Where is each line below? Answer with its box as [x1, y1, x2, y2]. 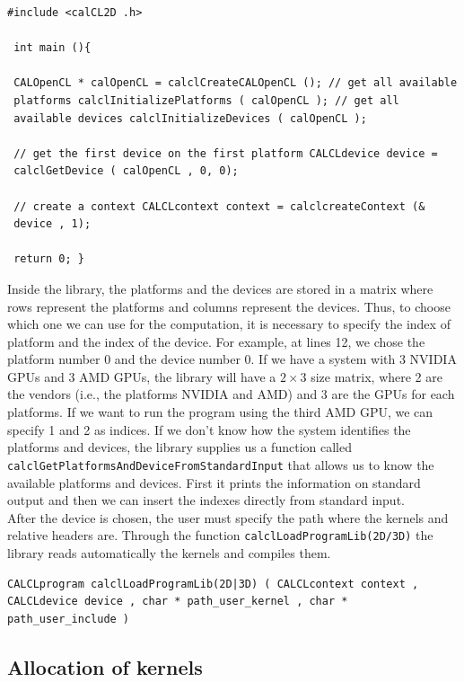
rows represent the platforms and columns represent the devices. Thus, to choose [7, 297, 451, 315]
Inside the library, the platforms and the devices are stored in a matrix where [7, 279, 433, 297]
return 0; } [13, 252, 84, 266]
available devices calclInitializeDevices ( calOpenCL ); [13, 111, 367, 125]
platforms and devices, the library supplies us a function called [7, 438, 352, 456]
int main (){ [13, 41, 92, 55]
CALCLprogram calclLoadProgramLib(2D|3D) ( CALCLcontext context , [7, 577, 419, 590]
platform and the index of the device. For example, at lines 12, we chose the [7, 332, 425, 350]
